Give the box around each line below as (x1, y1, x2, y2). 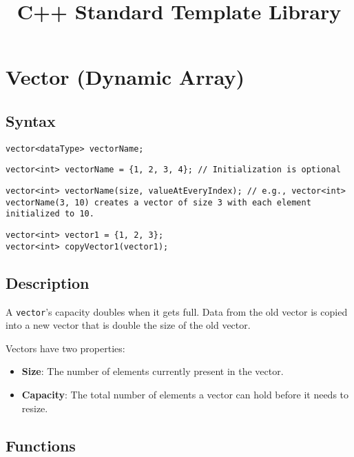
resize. (21, 400, 48, 415)
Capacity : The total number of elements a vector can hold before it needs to (21, 387, 349, 401)
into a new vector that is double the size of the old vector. (6, 318, 251, 332)
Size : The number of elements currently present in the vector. (21, 364, 284, 378)
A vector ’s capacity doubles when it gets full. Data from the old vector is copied (6, 304, 348, 318)
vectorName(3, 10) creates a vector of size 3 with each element (6, 197, 311, 207)
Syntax (6, 110, 56, 131)
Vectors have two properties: (6, 341, 125, 355)
